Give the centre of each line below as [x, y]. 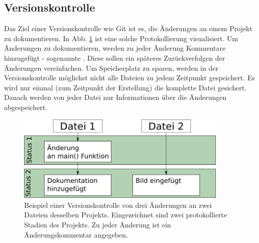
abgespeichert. [26, 107]
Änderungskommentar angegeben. [76, 234]
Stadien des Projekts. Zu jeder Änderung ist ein [98, 224]
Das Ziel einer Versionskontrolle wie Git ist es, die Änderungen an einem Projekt [128, 28]
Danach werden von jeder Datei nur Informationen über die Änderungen [115, 97]
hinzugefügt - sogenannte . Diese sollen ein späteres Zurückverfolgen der [115, 57]
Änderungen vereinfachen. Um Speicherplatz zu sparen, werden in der [111, 68]
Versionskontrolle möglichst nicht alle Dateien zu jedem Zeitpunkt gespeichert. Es [129, 78]
